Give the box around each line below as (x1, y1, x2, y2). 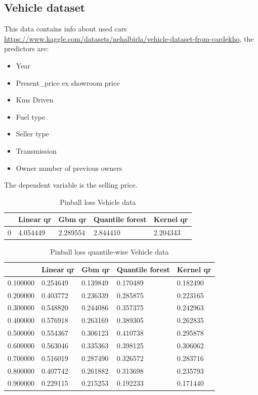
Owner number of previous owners (16, 162, 122, 173)
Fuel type (16, 111, 46, 122)
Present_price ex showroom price (16, 77, 120, 88)
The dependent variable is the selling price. (4, 179, 138, 190)
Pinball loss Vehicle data (60, 196, 136, 207)
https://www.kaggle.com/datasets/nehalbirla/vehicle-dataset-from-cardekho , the (4, 33, 254, 44)
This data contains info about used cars (4, 23, 127, 34)
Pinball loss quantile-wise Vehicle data (50, 246, 169, 257)
